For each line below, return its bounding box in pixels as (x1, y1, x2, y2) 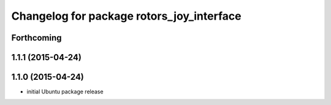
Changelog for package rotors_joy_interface (11, 9, 242, 23)
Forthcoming (11, 33, 62, 43)
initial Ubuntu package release (26, 88, 104, 95)
